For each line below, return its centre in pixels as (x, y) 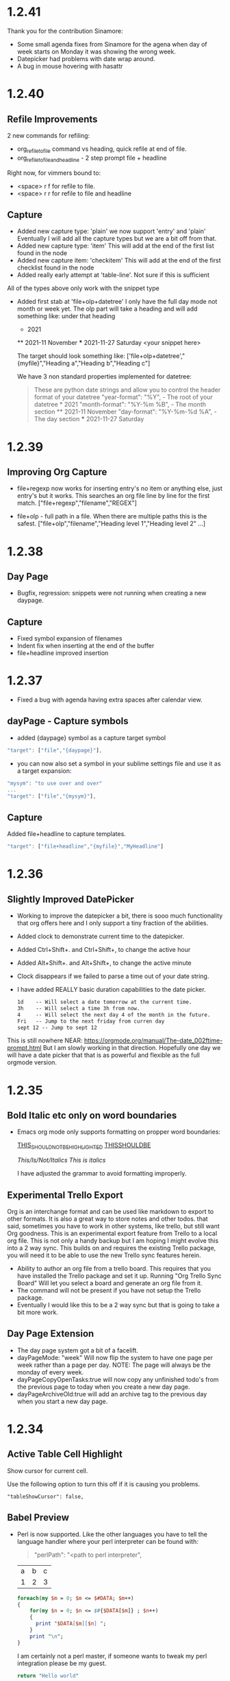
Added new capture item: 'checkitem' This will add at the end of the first (119, 261)
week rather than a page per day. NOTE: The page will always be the (114, 1365)
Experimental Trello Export (65, 1195)
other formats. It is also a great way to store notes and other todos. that (107, 1219)
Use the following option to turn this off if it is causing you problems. (104, 1484)
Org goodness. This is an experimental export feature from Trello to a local (112, 1233)
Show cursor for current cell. (48, 1470)
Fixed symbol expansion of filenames (69, 639)
